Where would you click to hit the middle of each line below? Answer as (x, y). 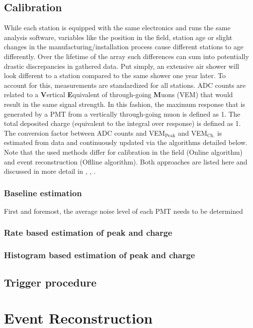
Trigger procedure (50, 282)
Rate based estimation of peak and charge (88, 233)
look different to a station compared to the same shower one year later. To (115, 75)
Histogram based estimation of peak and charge (99, 255)
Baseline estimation (43, 193)
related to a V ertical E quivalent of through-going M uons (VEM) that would (118, 94)
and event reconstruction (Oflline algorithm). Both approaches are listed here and (126, 161)
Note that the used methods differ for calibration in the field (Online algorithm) (123, 152)
